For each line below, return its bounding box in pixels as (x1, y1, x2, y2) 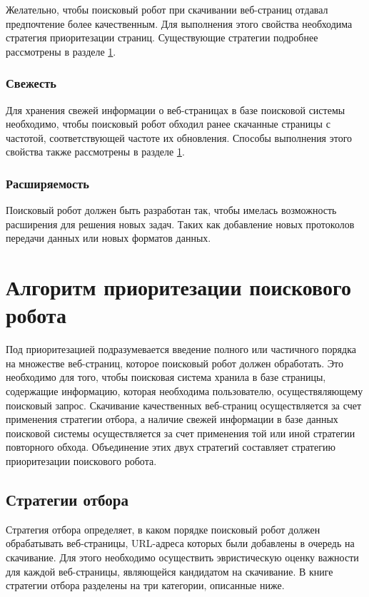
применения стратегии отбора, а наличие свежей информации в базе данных (6, 412, 338, 427)
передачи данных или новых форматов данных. (6, 230, 211, 245)
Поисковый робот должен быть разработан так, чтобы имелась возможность (6, 203, 337, 218)
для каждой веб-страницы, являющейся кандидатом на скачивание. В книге (6, 563, 333, 578)
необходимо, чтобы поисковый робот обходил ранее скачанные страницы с (6, 116, 330, 131)
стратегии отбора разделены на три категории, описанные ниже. (6, 578, 285, 593)
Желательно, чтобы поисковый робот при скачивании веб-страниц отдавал (6, 2, 328, 16)
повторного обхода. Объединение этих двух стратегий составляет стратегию (6, 439, 335, 454)
